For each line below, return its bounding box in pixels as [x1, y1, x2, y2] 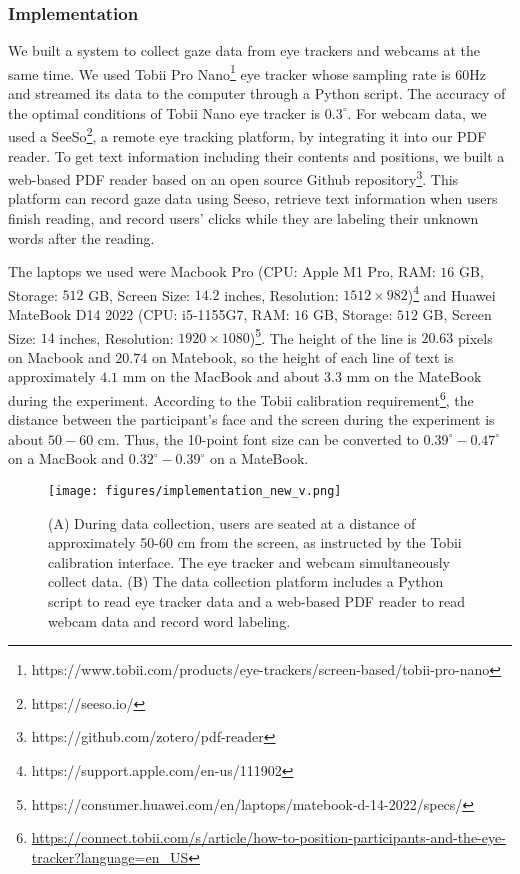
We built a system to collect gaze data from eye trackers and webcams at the [8, 40, 481, 61]
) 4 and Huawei [407, 281, 496, 305]
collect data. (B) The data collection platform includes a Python [48, 571, 444, 592]
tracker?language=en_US [31, 846, 189, 867]
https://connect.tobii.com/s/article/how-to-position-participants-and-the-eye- [31, 827, 506, 848]
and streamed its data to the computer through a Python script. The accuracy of [8, 83, 506, 104]
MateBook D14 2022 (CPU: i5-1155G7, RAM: [8, 303, 290, 324]
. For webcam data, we [347, 102, 487, 123]
